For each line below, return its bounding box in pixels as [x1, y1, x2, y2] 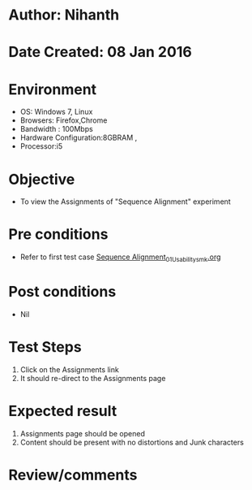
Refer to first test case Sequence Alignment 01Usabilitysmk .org [19, 252, 221, 263]
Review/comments [8, 466, 138, 484]
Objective [8, 170, 75, 189]
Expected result [8, 402, 117, 420]
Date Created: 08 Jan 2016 [8, 43, 192, 62]
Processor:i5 [19, 141, 63, 151]
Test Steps [8, 338, 83, 357]
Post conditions [8, 283, 117, 301]
